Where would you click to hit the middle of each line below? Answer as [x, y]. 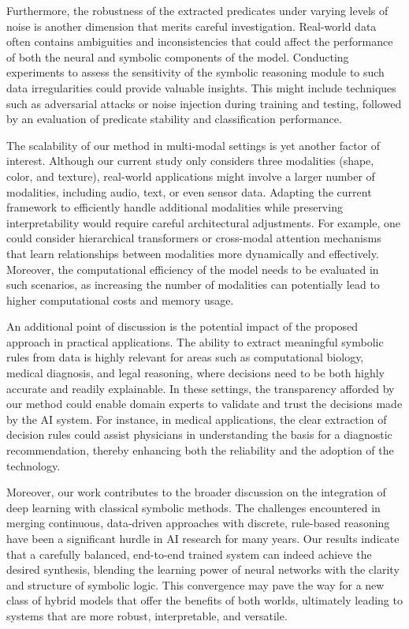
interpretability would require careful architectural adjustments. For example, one [204, 222]
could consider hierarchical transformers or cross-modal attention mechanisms [194, 238]
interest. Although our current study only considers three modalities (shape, [190, 161]
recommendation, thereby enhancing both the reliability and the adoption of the [200, 450]
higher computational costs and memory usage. [120, 300]
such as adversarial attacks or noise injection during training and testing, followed [204, 103]
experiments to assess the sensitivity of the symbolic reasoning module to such [195, 72]
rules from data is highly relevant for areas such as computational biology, [185, 357]
